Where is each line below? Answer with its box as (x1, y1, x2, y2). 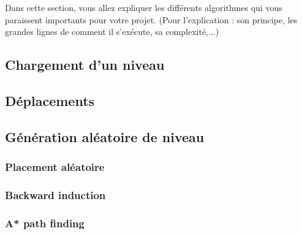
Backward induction (5, 187, 106, 202)
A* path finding (5, 215, 85, 230)
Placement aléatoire (5, 159, 105, 175)
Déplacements (5, 91, 95, 110)
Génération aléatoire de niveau (5, 127, 205, 146)
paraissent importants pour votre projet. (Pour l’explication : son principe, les (5, 13, 298, 26)
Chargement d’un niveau (5, 55, 165, 74)
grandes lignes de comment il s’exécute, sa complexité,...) (5, 25, 219, 38)
